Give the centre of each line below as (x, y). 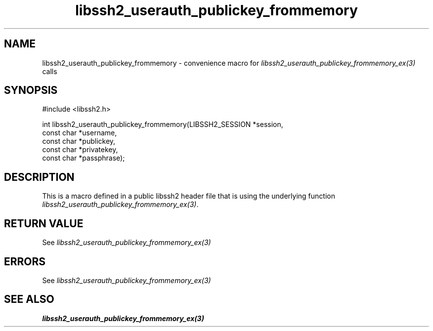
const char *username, (80, 133)
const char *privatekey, (80, 150)
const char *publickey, (79, 141)
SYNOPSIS (31, 90)
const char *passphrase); (84, 158)
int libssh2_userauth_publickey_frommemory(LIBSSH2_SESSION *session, (163, 124)
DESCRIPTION (39, 177)
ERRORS (25, 261)
